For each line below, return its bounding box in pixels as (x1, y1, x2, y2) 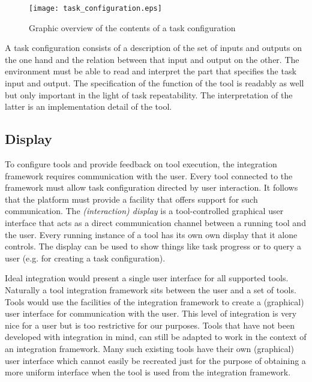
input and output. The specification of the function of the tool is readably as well (5, 77, 304, 89)
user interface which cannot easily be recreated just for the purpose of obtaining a (5, 354, 306, 366)
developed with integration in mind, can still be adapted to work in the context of (5, 330, 307, 343)
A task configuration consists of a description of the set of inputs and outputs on (5, 41, 302, 54)
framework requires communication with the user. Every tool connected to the (5, 169, 293, 182)
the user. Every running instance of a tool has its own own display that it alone (5, 228, 298, 240)
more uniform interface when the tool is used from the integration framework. (5, 366, 291, 378)
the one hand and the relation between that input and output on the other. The (5, 53, 299, 65)
